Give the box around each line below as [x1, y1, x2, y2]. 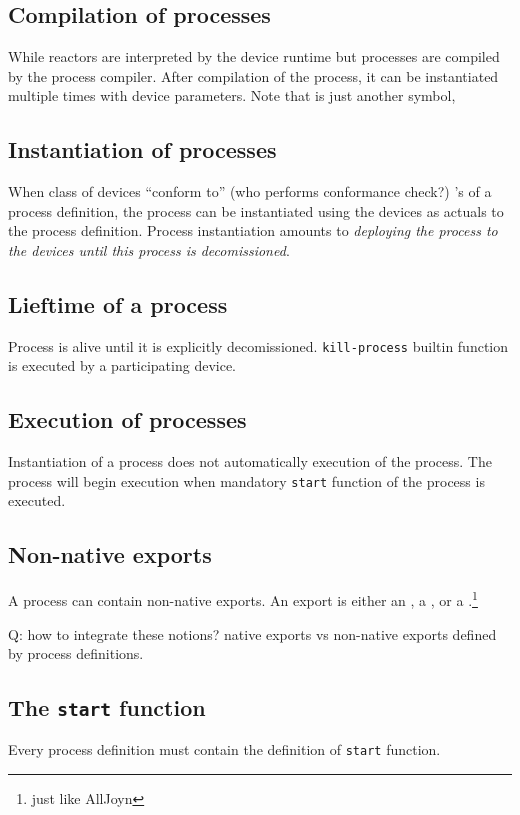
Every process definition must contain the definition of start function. [8, 739, 441, 760]
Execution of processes [8, 404, 247, 435]
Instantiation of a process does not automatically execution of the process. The [8, 451, 492, 472]
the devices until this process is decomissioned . [8, 239, 290, 260]
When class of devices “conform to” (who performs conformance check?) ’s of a [8, 181, 492, 202]
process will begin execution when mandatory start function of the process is [8, 470, 485, 491]
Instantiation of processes [8, 134, 277, 165]
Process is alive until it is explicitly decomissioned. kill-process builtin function [8, 335, 509, 356]
